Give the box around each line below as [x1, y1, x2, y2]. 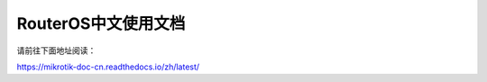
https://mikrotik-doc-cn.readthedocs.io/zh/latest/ [16, 61, 200, 72]
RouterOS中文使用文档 [16, 14, 186, 33]
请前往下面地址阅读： [16, 45, 96, 56]
